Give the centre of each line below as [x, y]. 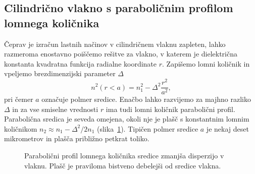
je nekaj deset [227, 128]
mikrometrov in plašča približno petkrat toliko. [77, 138]
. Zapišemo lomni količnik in [206, 63]
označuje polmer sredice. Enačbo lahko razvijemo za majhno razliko [146, 99]
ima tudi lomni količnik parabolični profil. [170, 109]
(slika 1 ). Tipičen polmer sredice [148, 128]
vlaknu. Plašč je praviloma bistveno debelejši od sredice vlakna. [123, 165]
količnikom [21, 128]
